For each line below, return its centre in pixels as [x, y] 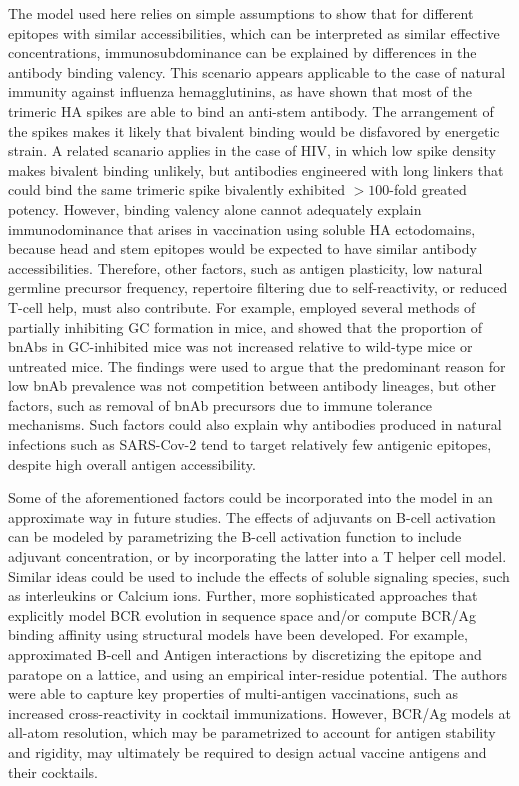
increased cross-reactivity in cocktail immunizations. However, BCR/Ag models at [259, 712]
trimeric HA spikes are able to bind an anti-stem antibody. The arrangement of [251, 110]
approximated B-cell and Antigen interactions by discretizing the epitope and [245, 654]
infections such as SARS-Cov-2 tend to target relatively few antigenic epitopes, [250, 444]
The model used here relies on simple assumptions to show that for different [241, 13]
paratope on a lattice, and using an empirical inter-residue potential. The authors [258, 673]
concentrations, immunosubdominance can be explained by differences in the [242, 52]
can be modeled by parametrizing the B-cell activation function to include [235, 536]
